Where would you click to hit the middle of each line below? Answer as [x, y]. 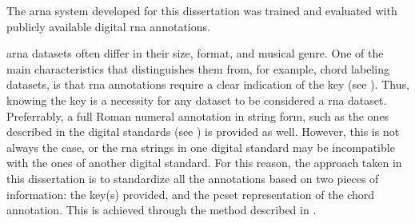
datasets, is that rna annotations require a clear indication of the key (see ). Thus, [208, 84]
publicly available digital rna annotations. [108, 26]
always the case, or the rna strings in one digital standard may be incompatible [201, 147]
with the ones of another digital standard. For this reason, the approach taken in [204, 163]
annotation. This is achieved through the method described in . [162, 210]
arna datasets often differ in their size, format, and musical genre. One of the [195, 53]
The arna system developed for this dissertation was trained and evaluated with [202, 10]
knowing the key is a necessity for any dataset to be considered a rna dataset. [197, 100]
